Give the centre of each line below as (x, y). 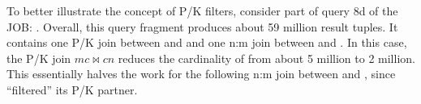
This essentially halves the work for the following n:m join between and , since (201, 74)
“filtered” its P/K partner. (72, 89)
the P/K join (39, 58)
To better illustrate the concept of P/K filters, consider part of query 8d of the (202, 10)
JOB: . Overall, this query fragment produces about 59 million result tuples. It (202, 26)
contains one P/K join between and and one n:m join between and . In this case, (207, 42)
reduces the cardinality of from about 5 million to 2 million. (266, 58)
